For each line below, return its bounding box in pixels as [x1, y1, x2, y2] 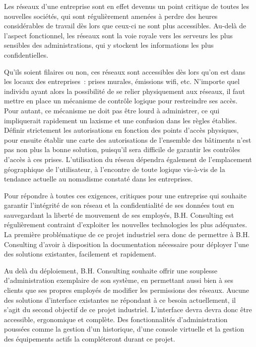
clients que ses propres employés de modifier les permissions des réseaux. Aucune [4, 285, 250, 295]
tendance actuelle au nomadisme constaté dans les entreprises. [4, 173, 193, 184]
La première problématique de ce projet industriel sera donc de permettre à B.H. [4, 229, 250, 240]
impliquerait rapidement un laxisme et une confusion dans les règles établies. [4, 115, 237, 125]
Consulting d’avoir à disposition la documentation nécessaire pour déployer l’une [4, 239, 249, 249]
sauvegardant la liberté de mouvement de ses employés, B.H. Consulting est [4, 209, 234, 220]
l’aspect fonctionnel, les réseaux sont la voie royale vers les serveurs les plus [4, 30, 233, 40]
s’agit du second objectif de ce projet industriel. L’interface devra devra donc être [4, 304, 252, 315]
